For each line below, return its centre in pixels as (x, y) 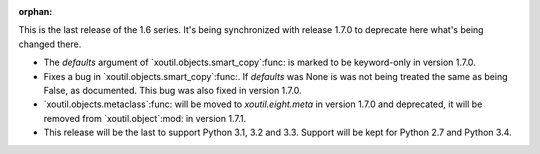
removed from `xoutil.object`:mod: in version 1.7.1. (145, 118)
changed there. (50, 44)
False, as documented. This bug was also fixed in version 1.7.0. (172, 90)
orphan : (35, 11)
